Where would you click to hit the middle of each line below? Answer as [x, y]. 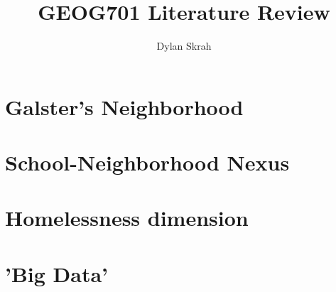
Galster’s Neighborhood [124, 106]
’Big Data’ [57, 273]
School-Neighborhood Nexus [147, 162]
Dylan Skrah [184, 46]
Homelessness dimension [127, 218]
